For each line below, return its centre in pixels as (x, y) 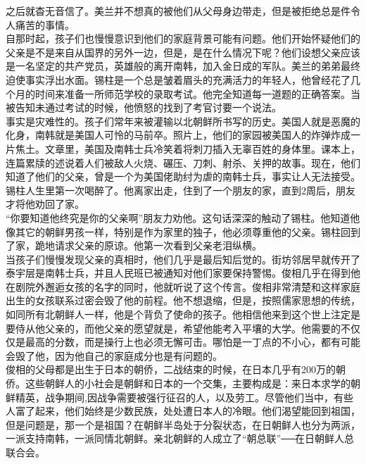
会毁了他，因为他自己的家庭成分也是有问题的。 (114, 355)
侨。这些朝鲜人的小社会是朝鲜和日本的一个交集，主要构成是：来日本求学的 (178, 383)
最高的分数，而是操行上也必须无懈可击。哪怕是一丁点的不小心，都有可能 (193, 342)
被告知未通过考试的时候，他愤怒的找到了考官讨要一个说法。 (144, 107)
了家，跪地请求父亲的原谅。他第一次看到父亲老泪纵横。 (134, 245)
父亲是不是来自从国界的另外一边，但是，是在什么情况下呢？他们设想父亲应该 (183, 52)
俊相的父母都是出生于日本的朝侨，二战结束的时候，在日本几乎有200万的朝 (176, 369)
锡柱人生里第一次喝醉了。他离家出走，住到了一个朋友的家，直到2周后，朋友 (181, 190)
